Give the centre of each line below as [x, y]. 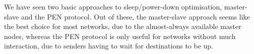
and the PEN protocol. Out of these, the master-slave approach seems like [135, 16]
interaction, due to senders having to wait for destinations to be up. [109, 46]
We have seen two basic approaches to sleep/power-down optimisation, [113, 6]
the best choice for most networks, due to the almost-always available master [123, 26]
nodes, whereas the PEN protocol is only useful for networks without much [120, 36]
